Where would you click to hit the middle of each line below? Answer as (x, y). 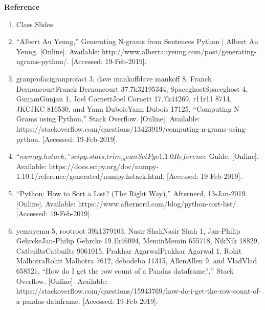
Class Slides (35, 24)
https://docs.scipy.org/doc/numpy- (104, 166)
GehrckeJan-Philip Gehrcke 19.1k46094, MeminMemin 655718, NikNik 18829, (138, 241)
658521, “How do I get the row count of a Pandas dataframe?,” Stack (125, 271)
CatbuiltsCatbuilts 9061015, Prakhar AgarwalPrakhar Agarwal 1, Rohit (129, 250)
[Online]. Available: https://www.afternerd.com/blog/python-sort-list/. (127, 203)
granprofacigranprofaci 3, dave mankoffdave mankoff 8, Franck (114, 78)
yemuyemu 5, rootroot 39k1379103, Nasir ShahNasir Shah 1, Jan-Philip (128, 230)
